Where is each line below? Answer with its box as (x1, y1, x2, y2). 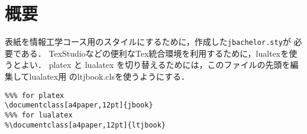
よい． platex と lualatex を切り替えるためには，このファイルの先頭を (21, 58, 290, 71)
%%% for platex (5, 91, 64, 100)
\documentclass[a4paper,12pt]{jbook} (5, 101, 153, 110)
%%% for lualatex (5, 110, 73, 119)
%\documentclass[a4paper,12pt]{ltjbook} (5, 120, 166, 129)
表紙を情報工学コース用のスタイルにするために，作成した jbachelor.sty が (5, 35, 291, 48)
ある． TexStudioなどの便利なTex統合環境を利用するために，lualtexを (21, 47, 289, 59)
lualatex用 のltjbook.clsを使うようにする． (29, 70, 190, 82)
